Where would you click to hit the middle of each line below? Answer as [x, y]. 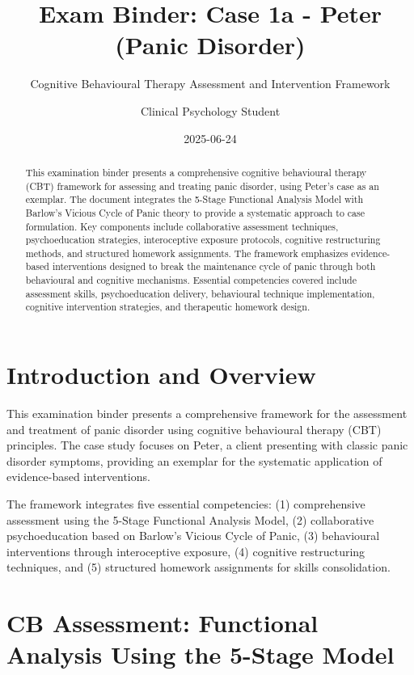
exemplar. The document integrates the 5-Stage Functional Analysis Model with [194, 199]
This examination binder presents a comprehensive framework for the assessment [207, 413]
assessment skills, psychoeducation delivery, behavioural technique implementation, [200, 293]
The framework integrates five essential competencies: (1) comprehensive [186, 504]
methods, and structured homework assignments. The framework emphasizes [187, 253]
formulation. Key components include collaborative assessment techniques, [182, 226]
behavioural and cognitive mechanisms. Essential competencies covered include [191, 280]
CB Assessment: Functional [163, 623]
